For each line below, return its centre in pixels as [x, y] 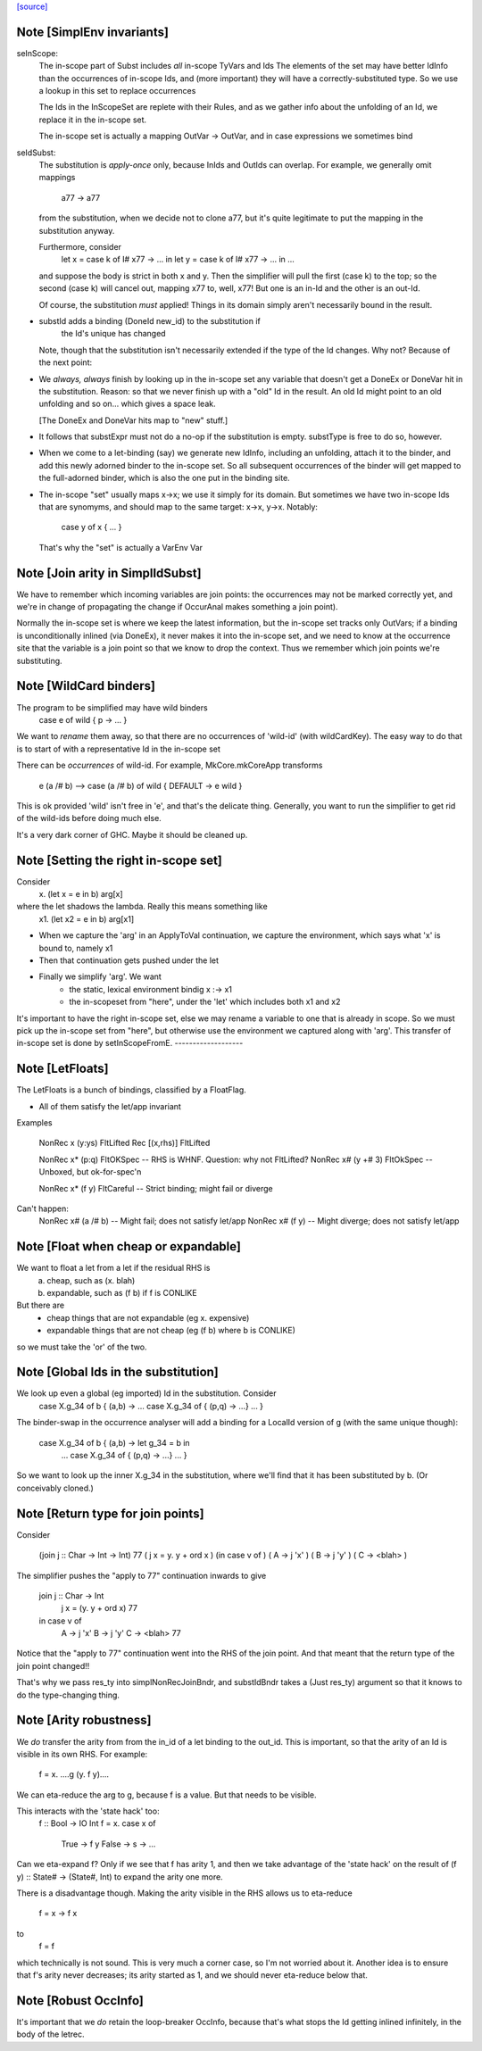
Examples [34, 1122]
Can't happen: [42, 1208]
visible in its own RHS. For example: [82, 1754]
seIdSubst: [36, 153]
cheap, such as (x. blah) [91, 1280]
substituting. [39, 660]
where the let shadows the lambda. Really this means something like [142, 907]
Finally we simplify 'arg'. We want [100, 976]
